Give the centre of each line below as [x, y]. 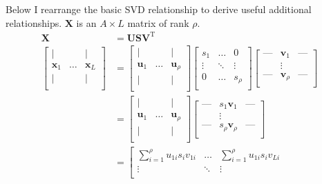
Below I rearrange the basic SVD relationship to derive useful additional [159, 9]
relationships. [34, 22]
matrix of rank [158, 22]
